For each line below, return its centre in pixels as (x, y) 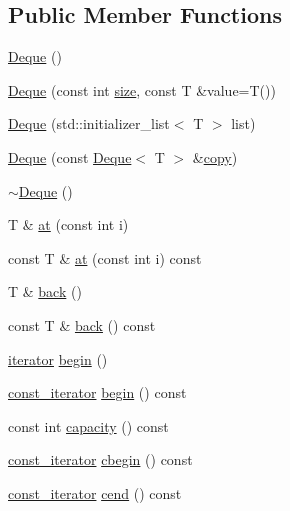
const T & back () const (82, 324)
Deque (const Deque (70, 156)
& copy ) (215, 156)
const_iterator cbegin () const (100, 459)
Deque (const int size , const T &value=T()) (142, 89)
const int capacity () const (88, 425)
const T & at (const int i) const (105, 257)
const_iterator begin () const (97, 392)
